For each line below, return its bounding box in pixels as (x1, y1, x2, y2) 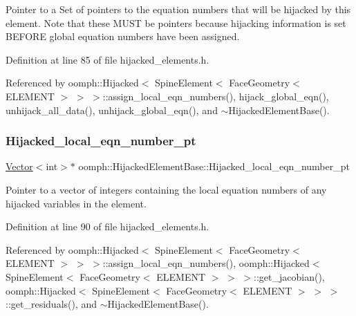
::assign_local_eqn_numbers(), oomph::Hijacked (102, 256, 310, 270)
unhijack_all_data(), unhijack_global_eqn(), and (6, 102, 218, 117)
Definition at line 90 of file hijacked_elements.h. (6, 219, 209, 234)
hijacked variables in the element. (6, 196, 147, 210)
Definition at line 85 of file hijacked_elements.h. (6, 52, 209, 66)
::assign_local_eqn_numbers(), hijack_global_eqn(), (102, 89, 329, 103)
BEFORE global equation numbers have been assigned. (6, 29, 240, 44)
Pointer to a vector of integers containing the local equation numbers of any (6, 182, 327, 196)
